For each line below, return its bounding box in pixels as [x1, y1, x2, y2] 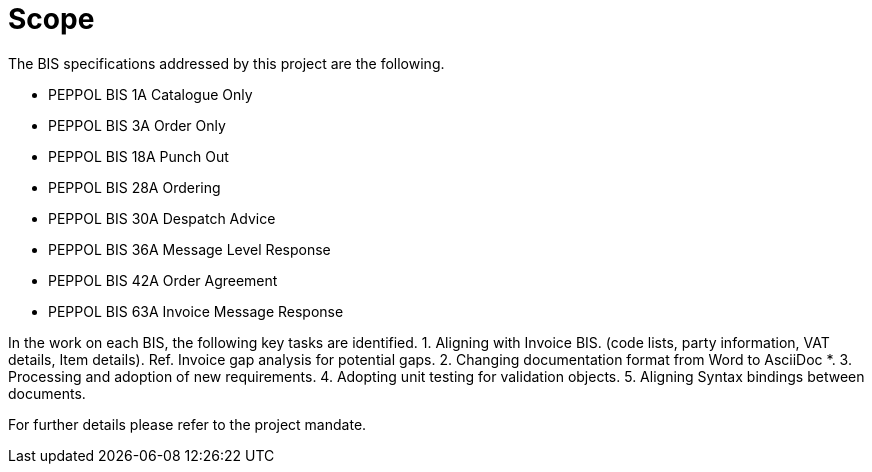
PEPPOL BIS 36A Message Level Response [48, 240, 331, 258]
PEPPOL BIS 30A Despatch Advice [48, 209, 276, 227]
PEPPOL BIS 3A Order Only [48, 116, 226, 134]
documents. [8, 384, 86, 402]
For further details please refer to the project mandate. [8, 415, 367, 433]
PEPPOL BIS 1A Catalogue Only [48, 85, 253, 103]
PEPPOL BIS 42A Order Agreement [48, 271, 278, 289]
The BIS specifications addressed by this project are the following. [8, 54, 445, 72]
